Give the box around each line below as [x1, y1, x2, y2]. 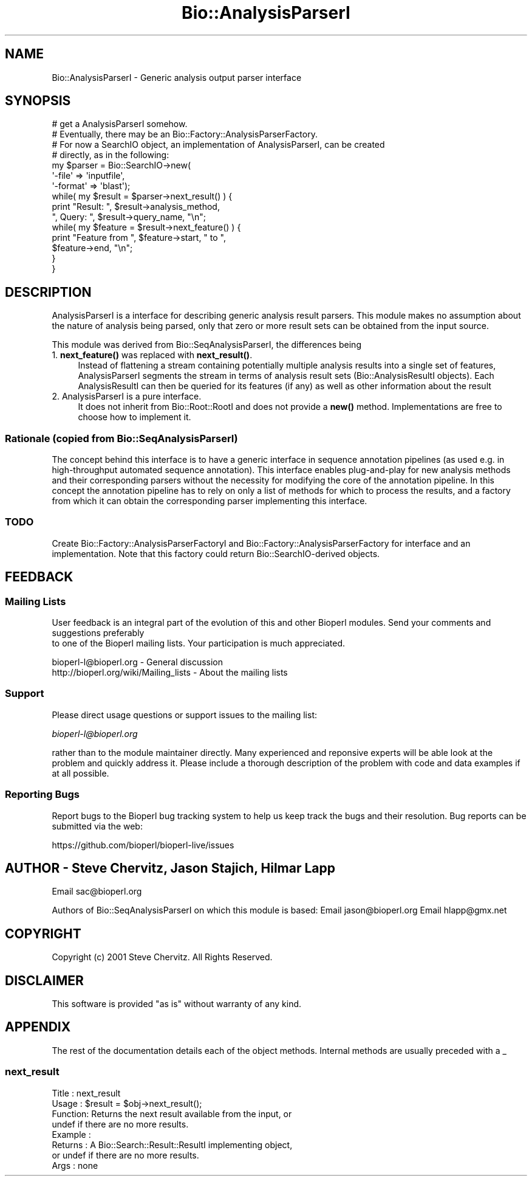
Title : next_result [52, 1087, 121, 1098]
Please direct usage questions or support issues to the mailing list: [52, 709, 317, 720]
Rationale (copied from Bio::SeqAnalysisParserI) [5, 432, 238, 445]
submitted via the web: [52, 820, 143, 831]
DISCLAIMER [5, 972, 84, 988]
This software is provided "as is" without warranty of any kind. [52, 999, 302, 1010]
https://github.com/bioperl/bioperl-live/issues [52, 839, 234, 850]
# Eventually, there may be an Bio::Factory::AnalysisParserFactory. [52, 129, 318, 140]
